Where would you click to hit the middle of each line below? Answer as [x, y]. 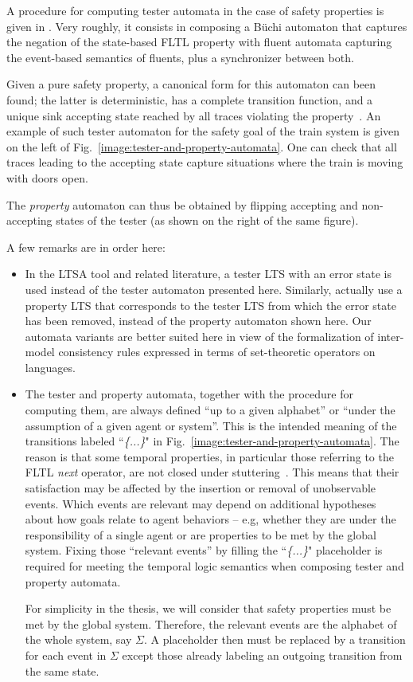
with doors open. [47, 177]
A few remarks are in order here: [86, 247]
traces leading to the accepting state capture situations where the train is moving [205, 162]
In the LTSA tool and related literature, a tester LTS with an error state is [208, 274]
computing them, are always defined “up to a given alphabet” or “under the [210, 410]
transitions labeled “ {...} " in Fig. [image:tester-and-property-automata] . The [212, 441]
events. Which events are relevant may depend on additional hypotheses [201, 503]
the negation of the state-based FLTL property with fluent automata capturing [199, 42]
